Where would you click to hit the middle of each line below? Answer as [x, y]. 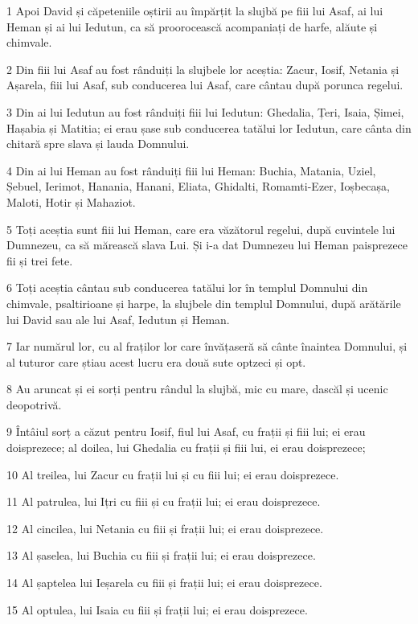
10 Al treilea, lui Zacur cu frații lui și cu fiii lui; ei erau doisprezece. [173, 474]
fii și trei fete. [40, 260]
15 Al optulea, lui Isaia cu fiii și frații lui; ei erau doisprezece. [157, 609]
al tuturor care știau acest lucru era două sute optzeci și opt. [156, 361]
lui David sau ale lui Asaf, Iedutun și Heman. [118, 319]
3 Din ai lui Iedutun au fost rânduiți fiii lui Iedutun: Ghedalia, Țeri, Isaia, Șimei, [205, 111]
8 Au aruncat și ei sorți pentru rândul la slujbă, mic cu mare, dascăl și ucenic [197, 389]
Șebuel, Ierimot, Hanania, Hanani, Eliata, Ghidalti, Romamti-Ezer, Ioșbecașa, [198, 186]
